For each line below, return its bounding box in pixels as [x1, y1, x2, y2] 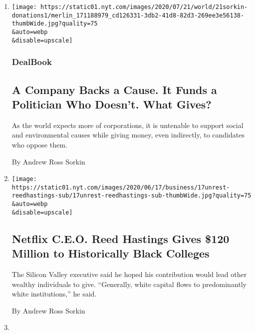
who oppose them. [11, 139, 67, 149]
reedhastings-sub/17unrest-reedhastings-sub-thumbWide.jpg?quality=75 [11, 192, 252, 199]
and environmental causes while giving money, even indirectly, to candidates [11, 129, 245, 140]
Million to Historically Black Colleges [11, 245, 210, 261]
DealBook [11, 55, 52, 68]
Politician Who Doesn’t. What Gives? [11, 96, 212, 111]
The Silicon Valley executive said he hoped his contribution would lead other [11, 268, 247, 279]
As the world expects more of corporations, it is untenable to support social [11, 119, 244, 130]
